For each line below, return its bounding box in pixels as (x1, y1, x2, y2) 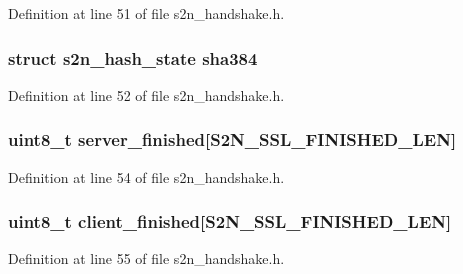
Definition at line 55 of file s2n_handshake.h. (8, 248, 285, 269)
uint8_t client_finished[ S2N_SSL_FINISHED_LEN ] (8, 209, 452, 234)
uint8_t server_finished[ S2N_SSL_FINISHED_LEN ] (8, 127, 457, 152)
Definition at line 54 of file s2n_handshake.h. (8, 166, 285, 187)
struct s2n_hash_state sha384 (8, 45, 258, 70)
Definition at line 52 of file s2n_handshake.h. (8, 84, 285, 105)
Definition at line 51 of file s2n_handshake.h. (8, 3, 285, 23)
